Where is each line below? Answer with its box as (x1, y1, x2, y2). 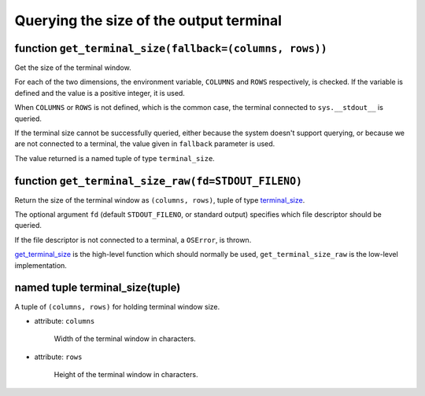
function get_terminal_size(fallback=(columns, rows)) (14, 42, 327, 55)
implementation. (14, 260, 67, 270)
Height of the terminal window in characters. (54, 370, 198, 379)
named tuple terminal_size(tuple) (14, 281, 181, 295)
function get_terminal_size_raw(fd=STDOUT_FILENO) (14, 174, 303, 188)
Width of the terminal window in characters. (54, 334, 196, 343)
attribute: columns (34, 316, 95, 325)
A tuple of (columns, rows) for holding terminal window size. (14, 302, 220, 311)
